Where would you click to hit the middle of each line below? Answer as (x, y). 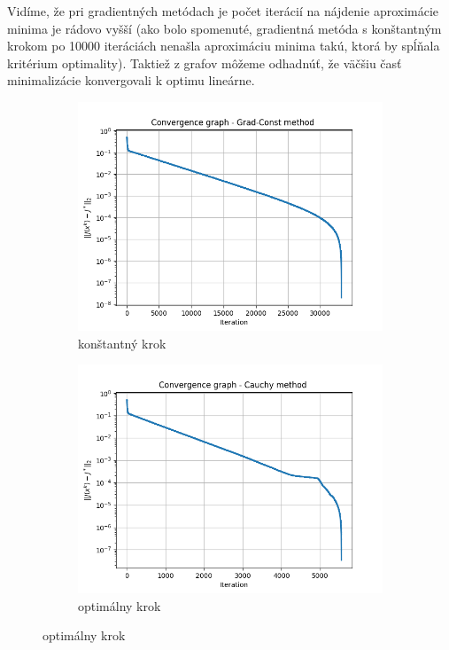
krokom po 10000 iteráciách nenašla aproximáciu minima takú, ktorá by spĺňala (224, 46)
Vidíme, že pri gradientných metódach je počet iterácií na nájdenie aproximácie (223, 11)
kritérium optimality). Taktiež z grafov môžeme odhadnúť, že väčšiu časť (205, 63)
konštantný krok (122, 343)
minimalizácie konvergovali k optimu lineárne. (131, 80)
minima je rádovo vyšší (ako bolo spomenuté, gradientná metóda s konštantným (224, 28)
